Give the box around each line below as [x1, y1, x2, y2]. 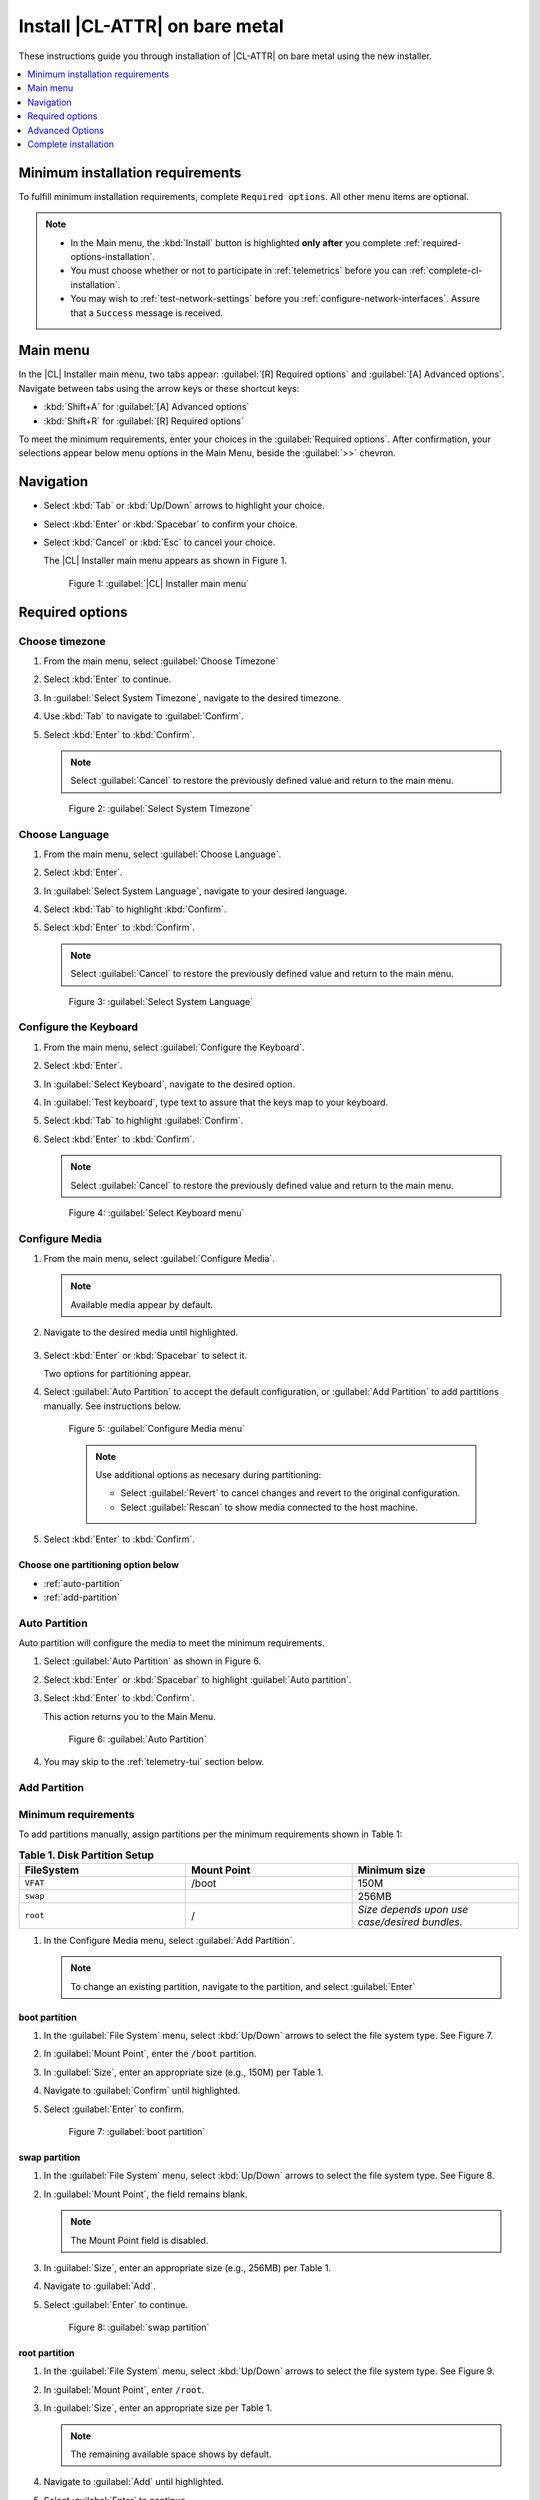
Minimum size [357, 1863, 426, 1877]
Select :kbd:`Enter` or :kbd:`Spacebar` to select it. [43, 1349, 248, 1361]
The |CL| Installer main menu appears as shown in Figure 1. [43, 555, 287, 567]
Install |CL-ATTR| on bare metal [18, 15, 284, 37]
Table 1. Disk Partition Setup [18, 1848, 155, 1862]
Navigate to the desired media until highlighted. [43, 1326, 239, 1339]
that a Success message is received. [70, 306, 224, 319]
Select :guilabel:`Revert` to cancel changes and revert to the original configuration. [120, 1487, 461, 1499]
